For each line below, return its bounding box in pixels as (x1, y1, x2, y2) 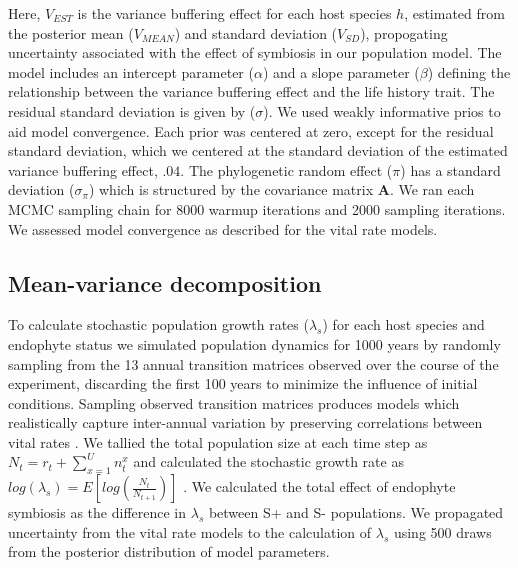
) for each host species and (322, 314, 485, 335)
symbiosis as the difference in (8, 502, 187, 523)
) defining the (427, 61, 511, 82)
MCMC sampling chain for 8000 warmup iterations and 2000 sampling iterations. (8, 198, 506, 219)
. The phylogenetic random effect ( (180, 159, 393, 180)
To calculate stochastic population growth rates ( (8, 314, 309, 335)
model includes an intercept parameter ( (8, 61, 254, 82)
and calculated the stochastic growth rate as (133, 451, 404, 472)
